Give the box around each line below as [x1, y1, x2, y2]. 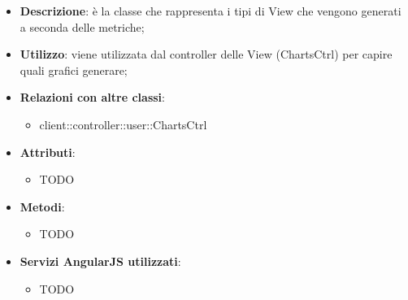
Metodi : [20, 198, 65, 215]
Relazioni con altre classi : [20, 89, 165, 106]
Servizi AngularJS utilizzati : [20, 252, 181, 269]
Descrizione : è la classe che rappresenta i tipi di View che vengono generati [20, 2, 401, 19]
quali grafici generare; [20, 61, 128, 78]
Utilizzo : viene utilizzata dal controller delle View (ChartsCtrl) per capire [20, 46, 393, 63]
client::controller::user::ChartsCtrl [39, 115, 207, 133]
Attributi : [20, 143, 76, 160]
